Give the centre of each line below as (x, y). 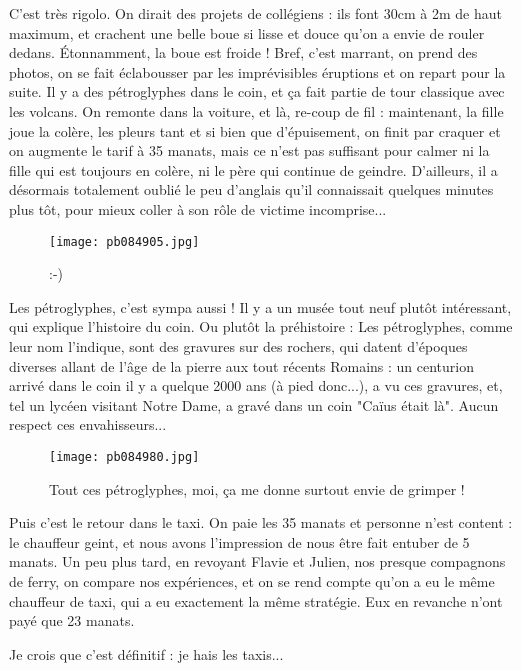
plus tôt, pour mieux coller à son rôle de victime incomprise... (198, 208)
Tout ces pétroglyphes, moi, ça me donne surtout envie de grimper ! (257, 488)
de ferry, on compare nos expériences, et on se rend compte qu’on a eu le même (252, 580)
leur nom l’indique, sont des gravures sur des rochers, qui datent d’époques (238, 345)
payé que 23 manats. (72, 620)
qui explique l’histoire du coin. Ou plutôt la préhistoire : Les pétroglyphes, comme (261, 326)
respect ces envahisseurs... (88, 424)
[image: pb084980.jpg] (124, 456)
